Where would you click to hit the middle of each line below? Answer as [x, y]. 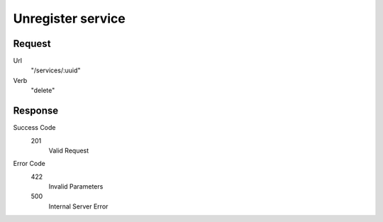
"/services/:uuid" [56, 70]
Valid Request [69, 150]
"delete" [43, 90]
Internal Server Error [78, 206]
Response [36, 111]
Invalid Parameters [76, 187]
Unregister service [69, 18]
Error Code [29, 164]
